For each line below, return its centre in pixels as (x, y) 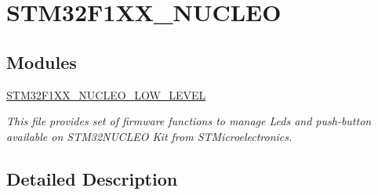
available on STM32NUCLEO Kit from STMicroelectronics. (149, 136)
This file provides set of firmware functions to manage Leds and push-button (189, 121)
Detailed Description (92, 178)
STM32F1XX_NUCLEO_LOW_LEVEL (106, 94)
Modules (42, 61)
